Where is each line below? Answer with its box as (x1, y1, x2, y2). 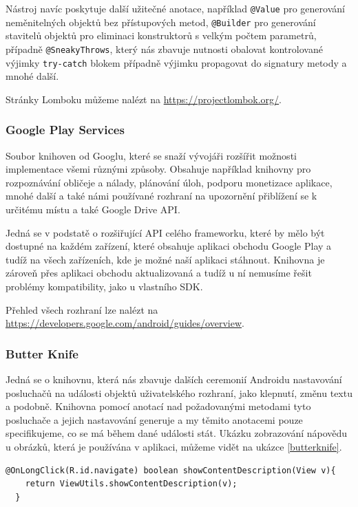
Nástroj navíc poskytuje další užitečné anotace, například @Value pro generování (6, 1, 345, 15)
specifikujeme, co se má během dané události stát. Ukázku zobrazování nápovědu (6, 426, 348, 440)
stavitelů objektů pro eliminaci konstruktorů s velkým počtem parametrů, (6, 28, 317, 43)
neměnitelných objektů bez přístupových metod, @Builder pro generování (6, 14, 316, 29)
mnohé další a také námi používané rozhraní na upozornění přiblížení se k (6, 188, 317, 203)
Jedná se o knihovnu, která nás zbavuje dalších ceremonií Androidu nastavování (6, 371, 342, 386)
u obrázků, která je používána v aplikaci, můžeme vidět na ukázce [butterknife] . (6, 439, 342, 453)
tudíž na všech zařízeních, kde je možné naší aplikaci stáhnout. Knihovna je (6, 252, 325, 266)
